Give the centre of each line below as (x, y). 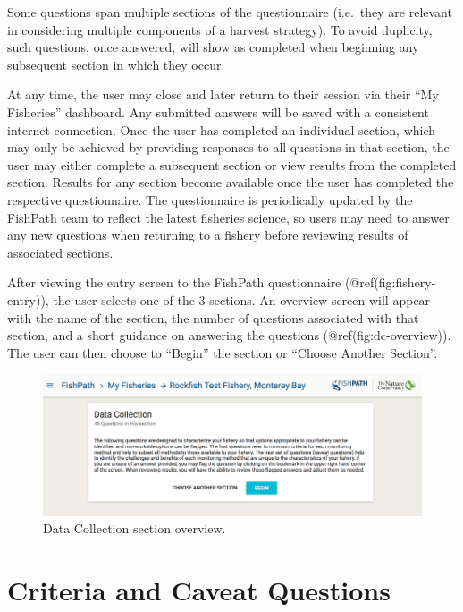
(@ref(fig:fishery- (390, 282)
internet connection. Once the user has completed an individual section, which (222, 129)
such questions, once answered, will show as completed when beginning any (213, 47)
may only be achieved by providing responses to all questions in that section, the (228, 147)
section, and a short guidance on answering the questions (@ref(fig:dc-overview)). (229, 335)
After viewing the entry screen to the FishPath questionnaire (174, 282)
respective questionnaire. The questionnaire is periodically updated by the (210, 199)
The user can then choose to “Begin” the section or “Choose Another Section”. (223, 352)
